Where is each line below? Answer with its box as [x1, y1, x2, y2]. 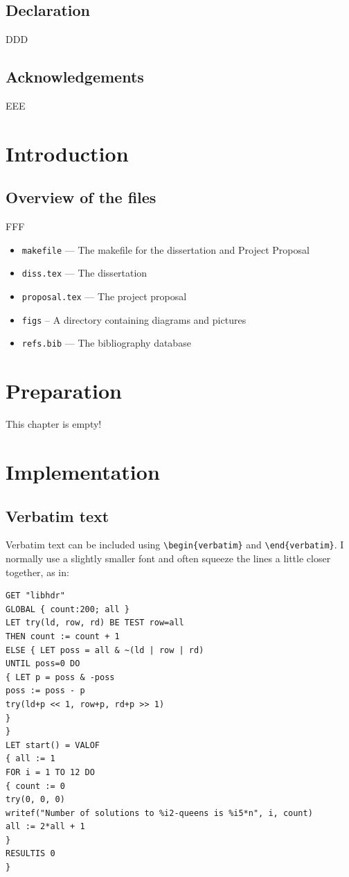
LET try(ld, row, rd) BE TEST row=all [6, 618, 184, 628]
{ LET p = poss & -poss [6, 672, 115, 682]
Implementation [6, 457, 160, 485]
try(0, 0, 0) [6, 794, 65, 805]
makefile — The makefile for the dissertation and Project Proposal [21, 242, 310, 257]
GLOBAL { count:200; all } [6, 604, 129, 614]
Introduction [6, 139, 129, 167]
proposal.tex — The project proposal [21, 289, 187, 304]
